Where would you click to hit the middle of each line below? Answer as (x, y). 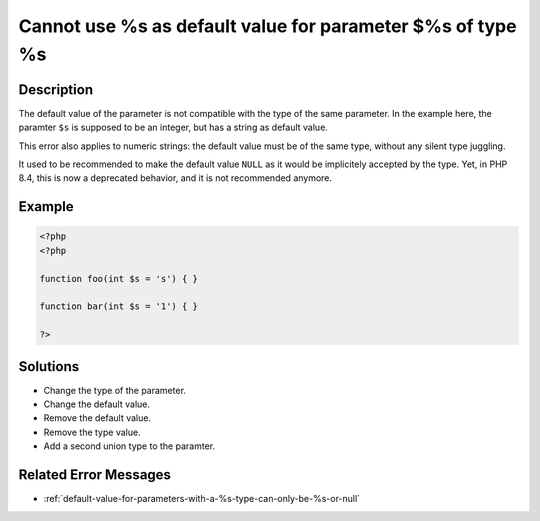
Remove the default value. (97, 418)
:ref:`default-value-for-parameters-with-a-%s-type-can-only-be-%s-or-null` (201, 499)
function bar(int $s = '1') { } (119, 306)
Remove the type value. (92, 432)
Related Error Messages (95, 475)
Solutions (49, 366)
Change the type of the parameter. (115, 390)
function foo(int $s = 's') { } (119, 278)
